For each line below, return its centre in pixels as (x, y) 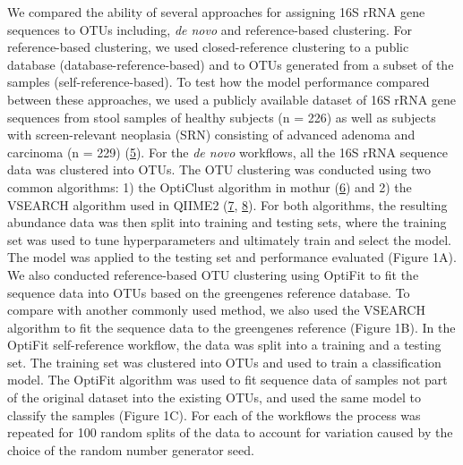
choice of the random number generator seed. (131, 449)
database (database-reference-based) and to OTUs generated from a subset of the (231, 64)
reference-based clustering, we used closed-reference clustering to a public (208, 47)
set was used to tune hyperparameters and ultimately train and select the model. (229, 239)
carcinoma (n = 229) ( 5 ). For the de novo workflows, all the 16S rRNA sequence (228, 152)
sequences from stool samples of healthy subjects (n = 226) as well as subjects (222, 117)
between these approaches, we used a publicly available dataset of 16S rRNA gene (232, 99)
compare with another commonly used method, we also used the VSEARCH (216, 310)
